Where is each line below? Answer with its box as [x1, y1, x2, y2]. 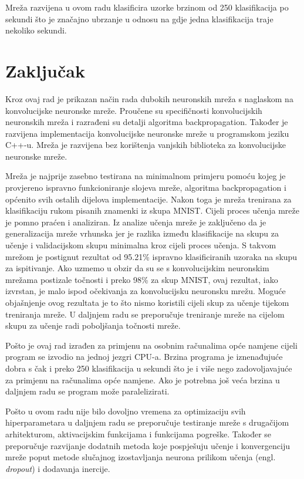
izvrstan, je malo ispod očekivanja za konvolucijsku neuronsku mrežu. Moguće [5, 285, 286, 297]
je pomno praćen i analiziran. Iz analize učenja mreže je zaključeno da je [5, 215, 266, 228]
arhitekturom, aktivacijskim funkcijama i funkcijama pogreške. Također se [5, 427, 272, 440]
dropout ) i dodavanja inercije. [5, 462, 110, 474]
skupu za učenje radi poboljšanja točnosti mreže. [5, 319, 181, 332]
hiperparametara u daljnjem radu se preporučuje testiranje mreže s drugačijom [5, 416, 289, 429]
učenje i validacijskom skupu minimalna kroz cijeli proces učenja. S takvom [5, 239, 276, 251]
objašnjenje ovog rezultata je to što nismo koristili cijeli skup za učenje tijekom [5, 296, 289, 308]
